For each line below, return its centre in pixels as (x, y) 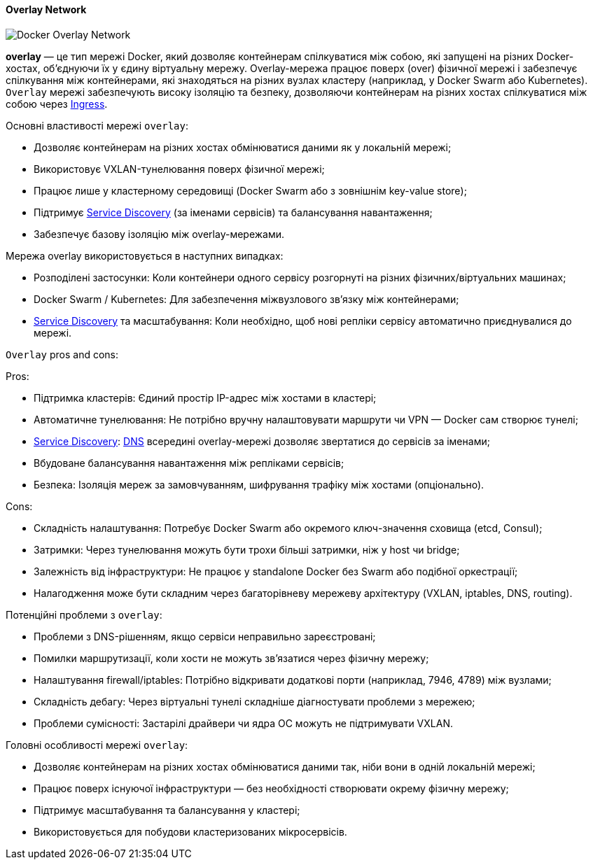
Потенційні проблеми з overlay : (84, 614)
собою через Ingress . (57, 104)
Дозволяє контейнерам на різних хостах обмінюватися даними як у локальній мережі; (243, 147)
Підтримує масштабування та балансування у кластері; (167, 810)
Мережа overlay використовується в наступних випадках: (145, 255)
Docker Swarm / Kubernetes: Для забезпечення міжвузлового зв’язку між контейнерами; (246, 299)
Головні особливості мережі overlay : (97, 745)
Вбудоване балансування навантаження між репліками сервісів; (189, 463)
